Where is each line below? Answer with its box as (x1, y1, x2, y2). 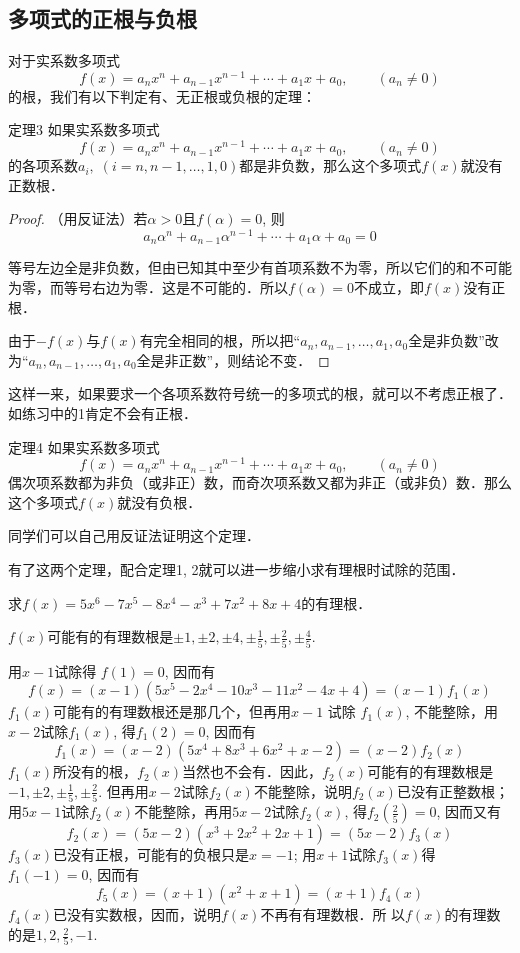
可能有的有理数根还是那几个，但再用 (53, 701, 292, 722)
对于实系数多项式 (8, 50, 120, 71)
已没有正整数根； (396, 780, 509, 801)
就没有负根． (117, 491, 202, 512)
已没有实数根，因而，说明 (53, 904, 222, 925)
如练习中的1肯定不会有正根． (8, 403, 197, 424)
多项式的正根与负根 (8, 3, 197, 34)
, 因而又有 (436, 801, 502, 822)
